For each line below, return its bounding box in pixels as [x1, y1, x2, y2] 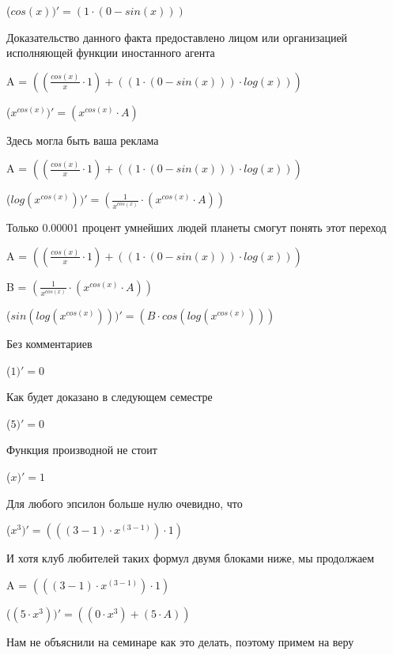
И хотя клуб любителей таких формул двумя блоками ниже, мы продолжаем [6, 550, 375, 566]
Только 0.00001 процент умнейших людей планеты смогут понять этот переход [6, 219, 387, 236]
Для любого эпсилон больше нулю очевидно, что [6, 494, 243, 511]
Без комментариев [6, 335, 93, 351]
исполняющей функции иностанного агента [6, 44, 215, 61]
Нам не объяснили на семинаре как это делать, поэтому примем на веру [6, 633, 354, 649]
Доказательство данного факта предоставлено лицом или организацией [6, 28, 348, 45]
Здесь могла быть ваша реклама [6, 131, 159, 148]
